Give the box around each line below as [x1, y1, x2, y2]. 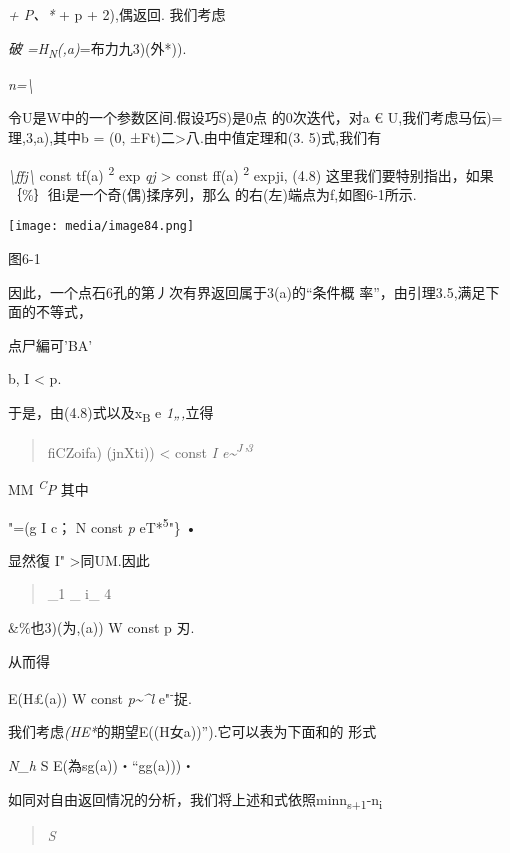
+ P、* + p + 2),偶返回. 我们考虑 [8, 4, 226, 24]
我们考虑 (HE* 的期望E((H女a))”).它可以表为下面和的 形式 [8, 721, 377, 742]
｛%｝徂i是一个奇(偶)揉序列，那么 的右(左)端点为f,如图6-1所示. [8, 183, 417, 204]
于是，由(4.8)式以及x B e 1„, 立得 [8, 401, 214, 425]
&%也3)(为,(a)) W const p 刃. [8, 617, 195, 638]
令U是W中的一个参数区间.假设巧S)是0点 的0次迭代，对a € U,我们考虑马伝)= [8, 107, 503, 128]
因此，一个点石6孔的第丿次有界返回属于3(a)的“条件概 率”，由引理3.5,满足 [8, 281, 486, 302]
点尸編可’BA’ [8, 334, 93, 355]
